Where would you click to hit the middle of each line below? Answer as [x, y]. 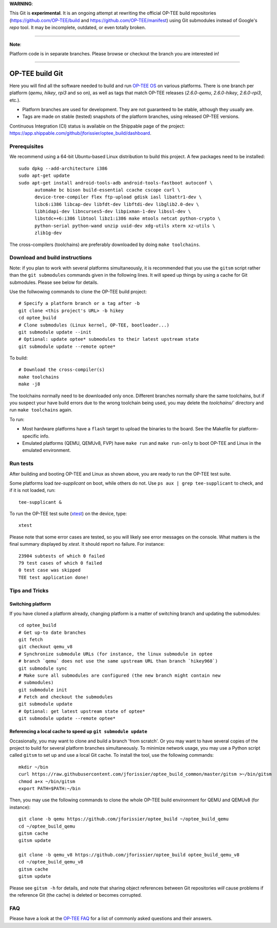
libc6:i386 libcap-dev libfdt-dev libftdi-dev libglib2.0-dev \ [117, 204]
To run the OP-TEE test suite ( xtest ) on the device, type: [68, 514]
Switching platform [30, 604]
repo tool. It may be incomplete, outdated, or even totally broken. [78, 28]
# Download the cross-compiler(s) [62, 370]
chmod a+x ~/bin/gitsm [47, 781]
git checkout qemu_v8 [45, 647]
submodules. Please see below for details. [54, 282]
